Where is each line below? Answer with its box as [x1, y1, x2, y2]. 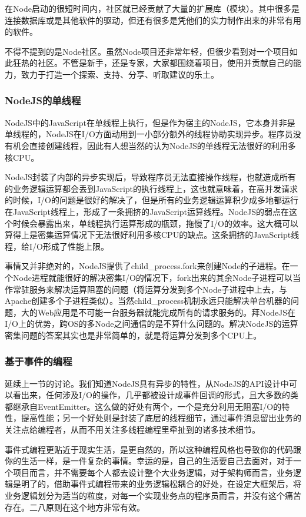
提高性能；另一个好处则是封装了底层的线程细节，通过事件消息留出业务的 [21, 412, 301, 424]
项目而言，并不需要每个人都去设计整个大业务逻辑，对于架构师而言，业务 [12, 466, 293, 478]
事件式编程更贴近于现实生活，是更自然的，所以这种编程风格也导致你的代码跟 [5, 443, 301, 455]
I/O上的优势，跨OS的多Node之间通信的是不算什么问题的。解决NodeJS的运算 [5, 317, 298, 330]
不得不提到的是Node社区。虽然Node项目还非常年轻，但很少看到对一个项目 [5, 45, 290, 57]
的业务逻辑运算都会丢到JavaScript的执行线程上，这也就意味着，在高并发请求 [5, 182, 298, 194]
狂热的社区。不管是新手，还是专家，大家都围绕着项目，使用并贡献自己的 [12, 57, 293, 69]
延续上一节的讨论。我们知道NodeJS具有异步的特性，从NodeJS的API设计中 [5, 377, 289, 389]
